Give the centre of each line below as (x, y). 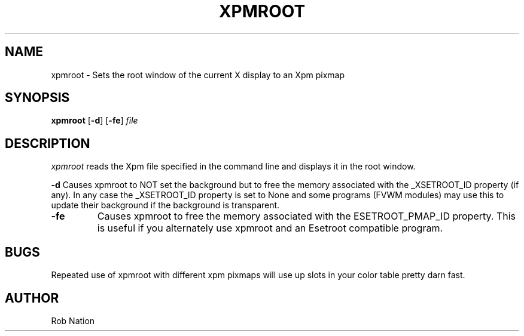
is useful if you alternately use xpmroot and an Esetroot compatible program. (270, 228)
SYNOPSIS (37, 98)
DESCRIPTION (48, 143)
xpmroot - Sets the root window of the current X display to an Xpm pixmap (198, 75)
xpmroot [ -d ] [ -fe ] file (95, 121)
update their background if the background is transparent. (165, 205)
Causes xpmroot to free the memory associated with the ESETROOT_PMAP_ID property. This (307, 216)
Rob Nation (73, 320)
